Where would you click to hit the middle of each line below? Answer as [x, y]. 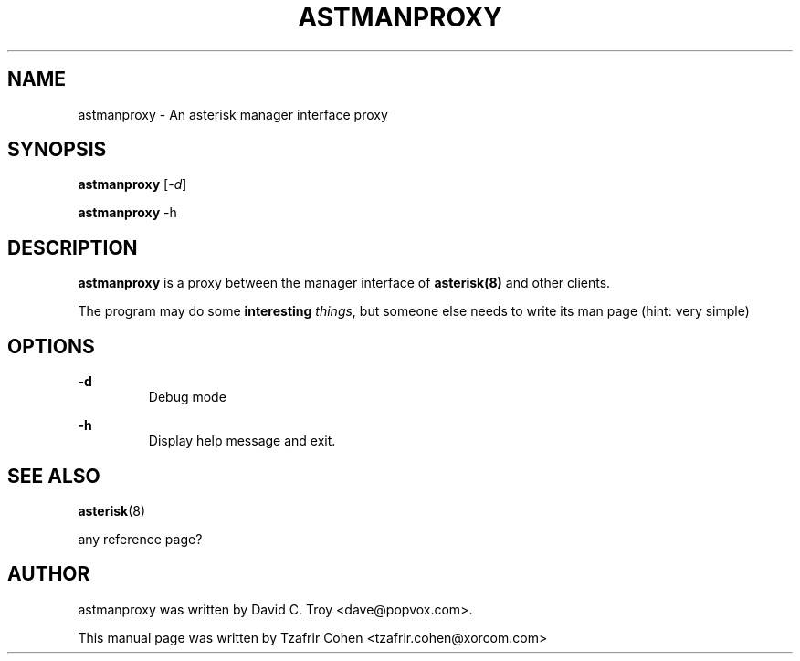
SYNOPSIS [57, 150]
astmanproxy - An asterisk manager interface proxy [233, 114]
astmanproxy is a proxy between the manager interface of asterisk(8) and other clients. [344, 283]
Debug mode [187, 397]
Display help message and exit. [242, 441]
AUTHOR [49, 574]
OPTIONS [51, 346]
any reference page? [140, 539]
